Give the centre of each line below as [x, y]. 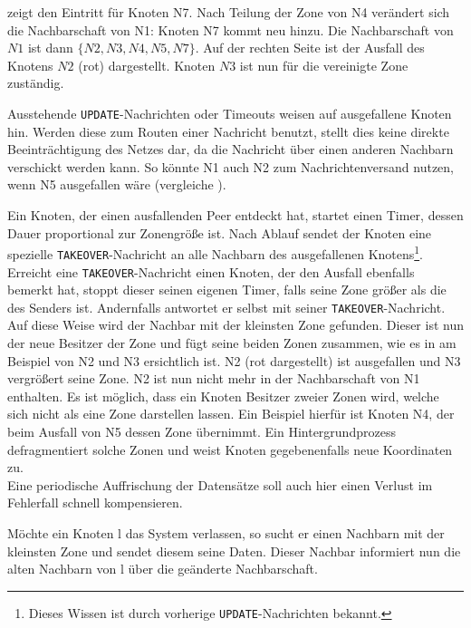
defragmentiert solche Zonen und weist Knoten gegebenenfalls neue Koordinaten [230, 449]
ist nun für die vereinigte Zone [324, 65]
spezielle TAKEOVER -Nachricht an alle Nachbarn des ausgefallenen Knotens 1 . [216, 252]
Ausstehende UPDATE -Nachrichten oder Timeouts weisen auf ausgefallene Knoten [230, 113]
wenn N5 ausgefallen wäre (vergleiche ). [117, 184]
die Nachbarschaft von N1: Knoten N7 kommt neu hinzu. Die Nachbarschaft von [231, 29]
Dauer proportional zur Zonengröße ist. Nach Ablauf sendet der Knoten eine [220, 232]
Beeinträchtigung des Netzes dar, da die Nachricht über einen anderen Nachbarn [231, 149]
